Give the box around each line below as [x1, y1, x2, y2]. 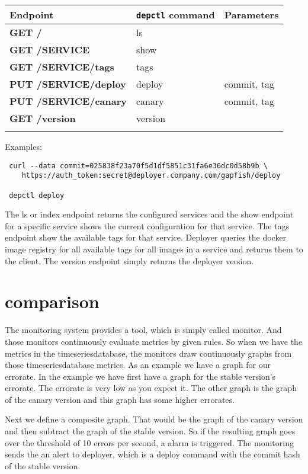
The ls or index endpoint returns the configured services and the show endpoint [5, 208, 294, 220]
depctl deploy [9, 191, 65, 200]
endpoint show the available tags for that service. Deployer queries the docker [5, 231, 287, 244]
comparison [5, 289, 100, 313]
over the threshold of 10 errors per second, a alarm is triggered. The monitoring [5, 436, 294, 449]
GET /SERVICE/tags [9, 60, 114, 73]
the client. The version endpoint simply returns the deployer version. [5, 254, 254, 267]
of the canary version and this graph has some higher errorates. [5, 393, 235, 405]
